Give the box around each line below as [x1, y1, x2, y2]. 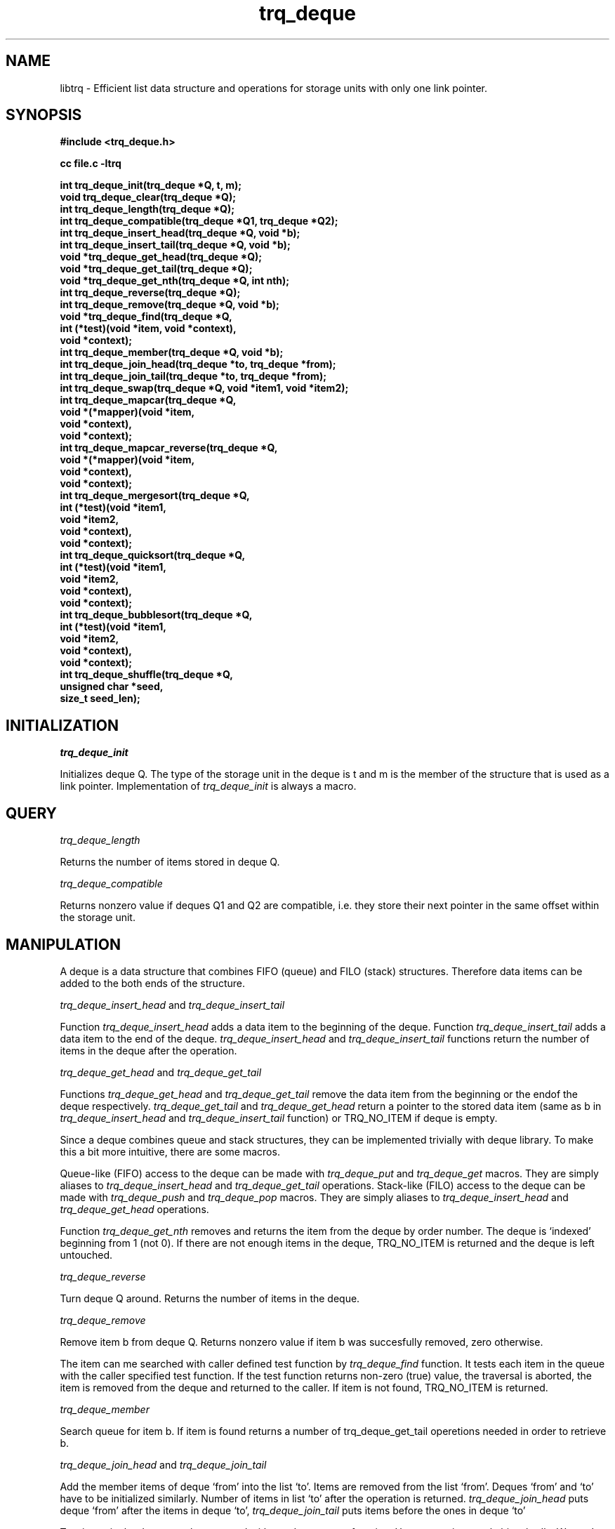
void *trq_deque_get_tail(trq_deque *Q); [60, 263, 253, 275]
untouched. [60, 1248, 113, 1261]
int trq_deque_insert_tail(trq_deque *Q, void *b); [60, 239, 291, 251]
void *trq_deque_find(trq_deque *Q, [60, 310, 232, 323]
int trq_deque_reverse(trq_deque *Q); [60, 286, 241, 299]
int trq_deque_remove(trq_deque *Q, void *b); [60, 298, 279, 311]
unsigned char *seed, [60, 680, 164, 693]
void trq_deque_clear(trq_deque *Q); [60, 191, 237, 204]
